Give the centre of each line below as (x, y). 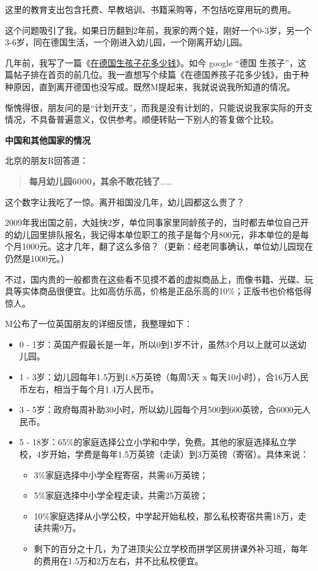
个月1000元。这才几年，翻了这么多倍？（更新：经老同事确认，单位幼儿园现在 (159, 246)
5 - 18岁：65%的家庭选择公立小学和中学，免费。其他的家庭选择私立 (153, 442)
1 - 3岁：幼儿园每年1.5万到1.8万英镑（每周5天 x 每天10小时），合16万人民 (164, 377)
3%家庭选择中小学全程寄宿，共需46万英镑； (121, 474)
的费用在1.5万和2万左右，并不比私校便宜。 (119, 560)
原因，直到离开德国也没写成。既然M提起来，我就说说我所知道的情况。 (154, 86)
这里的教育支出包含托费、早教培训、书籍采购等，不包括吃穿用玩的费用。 (150, 9)
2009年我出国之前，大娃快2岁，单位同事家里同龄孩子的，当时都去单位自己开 (157, 222)
